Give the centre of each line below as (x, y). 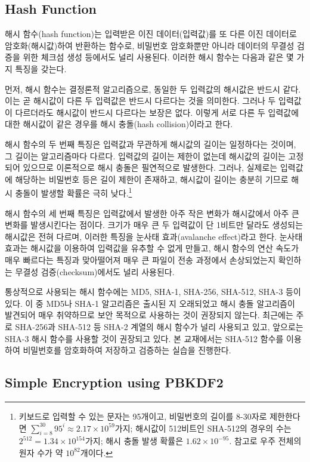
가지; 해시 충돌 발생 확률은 (134, 441)
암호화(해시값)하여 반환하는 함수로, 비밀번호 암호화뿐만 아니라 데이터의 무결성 (150, 45)
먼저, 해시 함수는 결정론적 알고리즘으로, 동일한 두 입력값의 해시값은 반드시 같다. (153, 89)
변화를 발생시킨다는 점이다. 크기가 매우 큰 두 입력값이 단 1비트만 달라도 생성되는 (154, 225)
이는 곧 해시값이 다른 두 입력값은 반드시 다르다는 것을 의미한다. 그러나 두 (140, 101)
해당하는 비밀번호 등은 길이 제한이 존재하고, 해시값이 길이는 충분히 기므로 (152, 179)
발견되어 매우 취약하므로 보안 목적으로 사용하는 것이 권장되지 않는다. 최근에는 (149, 315)
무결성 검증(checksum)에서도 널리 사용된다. (95, 271)
